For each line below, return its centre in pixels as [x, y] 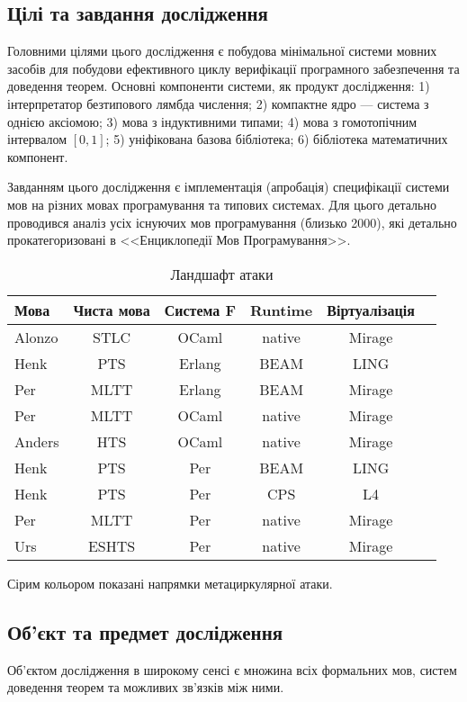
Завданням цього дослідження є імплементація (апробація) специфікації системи [229, 187]
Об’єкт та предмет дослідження [145, 631]
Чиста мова [112, 310]
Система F [200, 310]
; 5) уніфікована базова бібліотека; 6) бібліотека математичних [277, 139]
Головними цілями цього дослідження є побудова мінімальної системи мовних [222, 51]
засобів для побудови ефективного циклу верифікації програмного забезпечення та [233, 68]
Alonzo [36, 337]
